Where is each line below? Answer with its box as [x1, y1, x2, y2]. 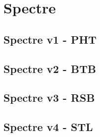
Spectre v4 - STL [3, 119, 93, 135]
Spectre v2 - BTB [3, 61, 96, 76]
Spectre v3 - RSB [3, 90, 95, 105]
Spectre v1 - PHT [3, 31, 97, 47]
